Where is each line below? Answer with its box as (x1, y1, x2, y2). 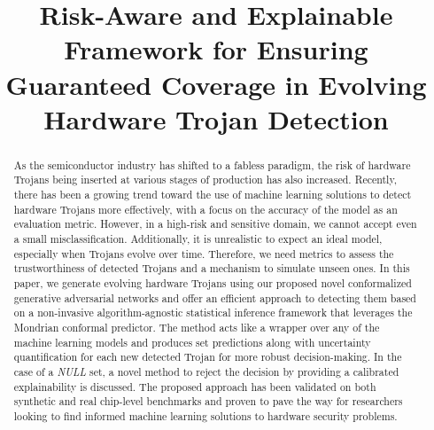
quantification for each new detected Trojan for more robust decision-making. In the (13, 349, 402, 364)
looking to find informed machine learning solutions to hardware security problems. (13, 408, 398, 423)
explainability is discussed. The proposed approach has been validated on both (13, 379, 376, 394)
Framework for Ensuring (64, 31, 368, 67)
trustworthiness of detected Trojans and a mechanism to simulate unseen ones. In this (13, 261, 410, 276)
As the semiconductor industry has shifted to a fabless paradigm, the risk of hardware (13, 157, 411, 172)
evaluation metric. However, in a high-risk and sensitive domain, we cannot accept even (13, 216, 417, 231)
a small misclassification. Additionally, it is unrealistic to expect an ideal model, (13, 231, 383, 246)
